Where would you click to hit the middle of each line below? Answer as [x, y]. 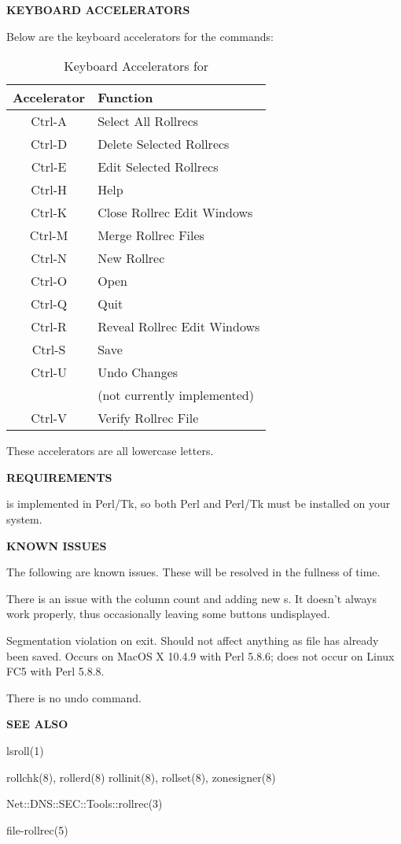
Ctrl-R [49, 327]
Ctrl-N [49, 258]
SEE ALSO [37, 724]
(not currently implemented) [176, 395]
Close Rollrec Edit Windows [175, 213]
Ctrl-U [49, 372]
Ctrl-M [49, 235]
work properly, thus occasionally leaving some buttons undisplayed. [168, 614]
